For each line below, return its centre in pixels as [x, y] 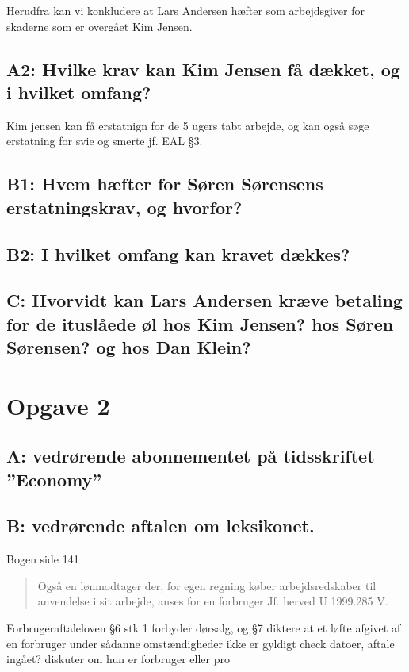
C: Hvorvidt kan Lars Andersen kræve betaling [204, 300]
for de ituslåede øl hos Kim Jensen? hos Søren [200, 323]
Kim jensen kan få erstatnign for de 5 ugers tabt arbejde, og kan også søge [188, 125]
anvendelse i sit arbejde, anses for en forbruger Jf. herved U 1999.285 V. [213, 601]
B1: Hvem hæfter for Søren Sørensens [165, 184]
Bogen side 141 [43, 559]
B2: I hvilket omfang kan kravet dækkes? [178, 253]
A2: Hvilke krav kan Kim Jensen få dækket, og [203, 69]
